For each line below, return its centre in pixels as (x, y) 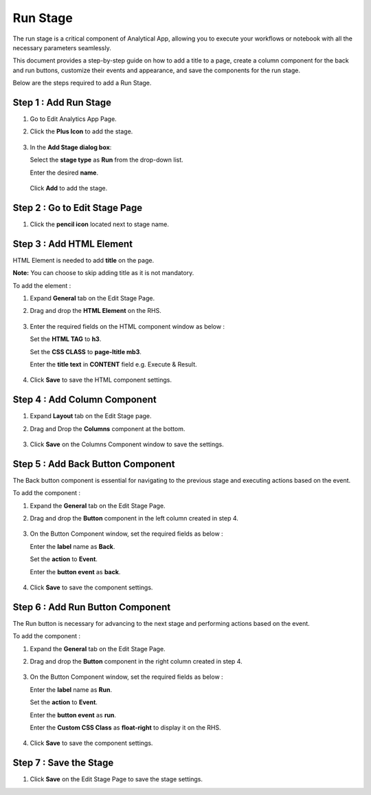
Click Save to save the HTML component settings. (101, 380)
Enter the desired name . (64, 173)
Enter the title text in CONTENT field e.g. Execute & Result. (113, 364)
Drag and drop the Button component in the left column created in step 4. (134, 519)
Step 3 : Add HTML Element (73, 244)
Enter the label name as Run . (71, 689)
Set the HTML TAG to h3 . (66, 339)
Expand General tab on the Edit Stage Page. (92, 298)
